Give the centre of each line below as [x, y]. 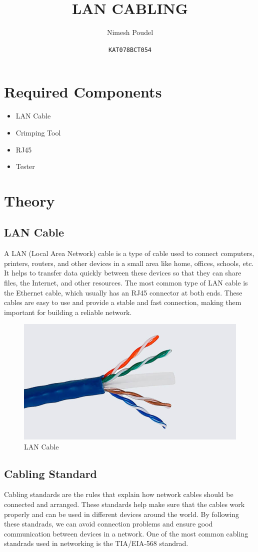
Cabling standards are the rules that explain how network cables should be [119, 494]
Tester [25, 166]
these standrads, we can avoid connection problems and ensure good [108, 524]
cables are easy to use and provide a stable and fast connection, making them [123, 302]
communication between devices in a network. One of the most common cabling [126, 533]
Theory [29, 200]
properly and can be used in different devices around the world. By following [121, 514]
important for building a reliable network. [68, 312]
